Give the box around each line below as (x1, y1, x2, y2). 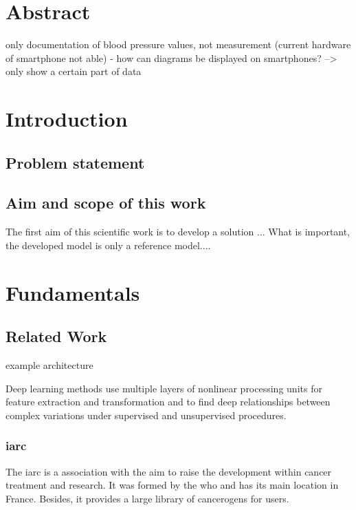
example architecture (5, 358, 93, 372)
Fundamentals (5, 278, 140, 306)
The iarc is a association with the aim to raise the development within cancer (5, 464, 332, 478)
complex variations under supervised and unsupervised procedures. (5, 407, 287, 422)
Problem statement (5, 151, 145, 173)
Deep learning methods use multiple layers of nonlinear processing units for (5, 381, 322, 395)
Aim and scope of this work (5, 192, 206, 213)
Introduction (5, 105, 128, 133)
